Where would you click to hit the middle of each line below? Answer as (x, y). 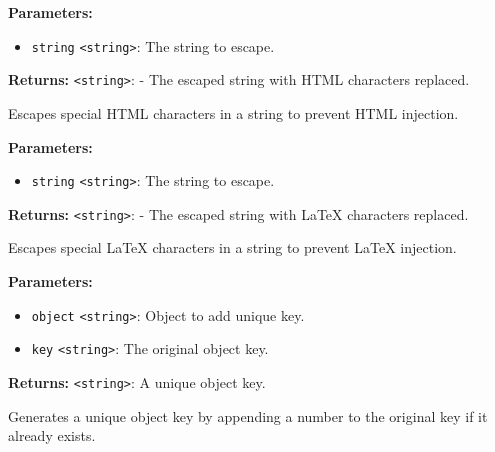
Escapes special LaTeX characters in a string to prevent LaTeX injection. (232, 247)
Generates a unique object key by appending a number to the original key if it (248, 415)
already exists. (52, 435)
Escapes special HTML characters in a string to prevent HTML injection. (233, 112)
